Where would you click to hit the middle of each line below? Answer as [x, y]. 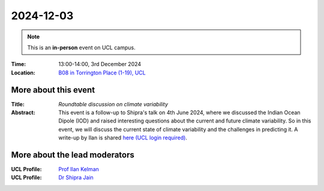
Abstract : [23, 113]
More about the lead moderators [73, 155]
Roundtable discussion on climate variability [113, 104]
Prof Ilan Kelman [79, 169]
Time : [19, 64]
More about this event [53, 90]
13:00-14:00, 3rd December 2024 [100, 64]
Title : [18, 104]
